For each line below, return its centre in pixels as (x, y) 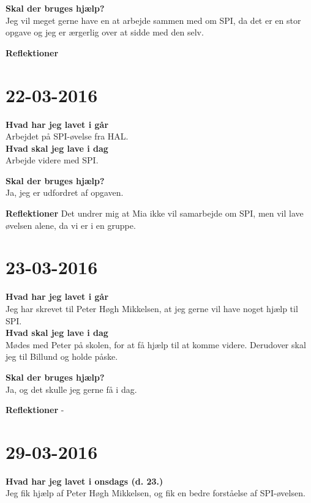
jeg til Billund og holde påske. (62, 356)
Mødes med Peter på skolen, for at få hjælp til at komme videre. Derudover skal (156, 344)
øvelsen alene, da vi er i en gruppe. (71, 225)
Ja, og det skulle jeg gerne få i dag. (71, 389)
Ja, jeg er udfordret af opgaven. (65, 192)
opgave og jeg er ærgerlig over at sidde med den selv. (105, 32)
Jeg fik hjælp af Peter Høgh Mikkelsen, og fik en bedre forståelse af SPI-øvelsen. (155, 493)
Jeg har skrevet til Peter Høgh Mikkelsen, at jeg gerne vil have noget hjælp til (152, 308)
